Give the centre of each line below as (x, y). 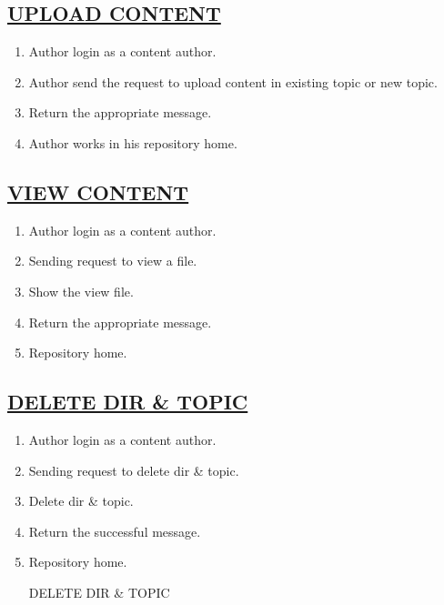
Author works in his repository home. (133, 142)
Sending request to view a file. (113, 261)
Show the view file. (81, 291)
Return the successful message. (115, 531)
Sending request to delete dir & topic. (134, 470)
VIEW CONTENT (98, 192)
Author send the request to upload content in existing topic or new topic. (233, 81)
